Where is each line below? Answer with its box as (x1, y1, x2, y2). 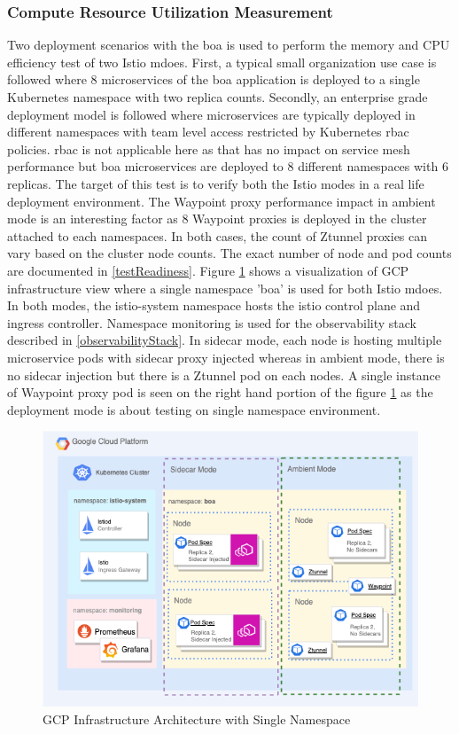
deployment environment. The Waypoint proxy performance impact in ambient (7, 191, 436, 210)
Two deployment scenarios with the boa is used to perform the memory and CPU (7, 35, 450, 54)
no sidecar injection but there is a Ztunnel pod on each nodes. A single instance (7, 365, 440, 384)
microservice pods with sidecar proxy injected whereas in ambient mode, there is (7, 347, 445, 366)
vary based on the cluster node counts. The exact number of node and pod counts (7, 244, 452, 262)
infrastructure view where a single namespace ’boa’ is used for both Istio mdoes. (7, 278, 443, 297)
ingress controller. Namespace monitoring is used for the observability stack (7, 313, 416, 332)
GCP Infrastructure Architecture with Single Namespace (43, 709, 351, 728)
